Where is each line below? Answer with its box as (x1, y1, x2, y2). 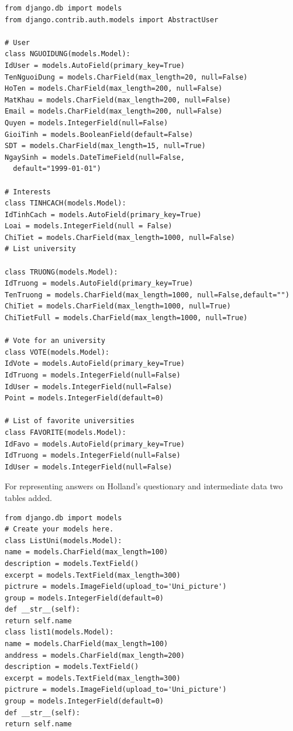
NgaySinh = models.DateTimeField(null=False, (5, 153, 185, 162)
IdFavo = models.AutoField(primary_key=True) (5, 440, 185, 448)
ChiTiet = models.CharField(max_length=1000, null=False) (5, 233, 235, 242)
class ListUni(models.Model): (5, 536, 122, 545)
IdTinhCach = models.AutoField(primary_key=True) (5, 210, 202, 219)
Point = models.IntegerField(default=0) (5, 394, 164, 403)
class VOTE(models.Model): (5, 348, 109, 356)
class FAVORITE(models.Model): (5, 428, 126, 437)
